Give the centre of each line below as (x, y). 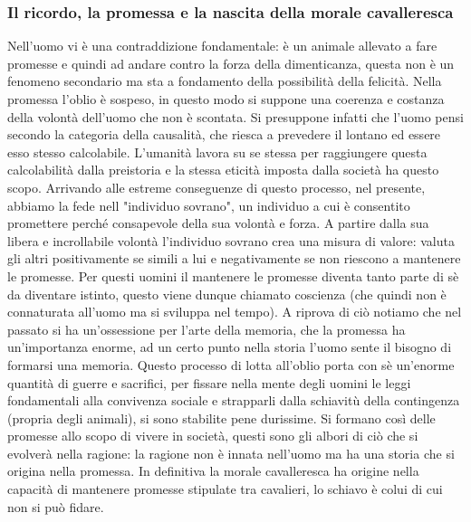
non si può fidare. (56, 506)
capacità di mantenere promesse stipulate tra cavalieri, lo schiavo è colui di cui (225, 489)
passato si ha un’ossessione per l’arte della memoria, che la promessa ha (207, 329)
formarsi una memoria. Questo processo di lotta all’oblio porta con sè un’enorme (231, 364)
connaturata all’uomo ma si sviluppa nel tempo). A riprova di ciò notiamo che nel (235, 312)
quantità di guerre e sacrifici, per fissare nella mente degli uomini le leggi (209, 382)
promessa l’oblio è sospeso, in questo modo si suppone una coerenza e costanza (226, 99)
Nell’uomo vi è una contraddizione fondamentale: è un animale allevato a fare (222, 46)
